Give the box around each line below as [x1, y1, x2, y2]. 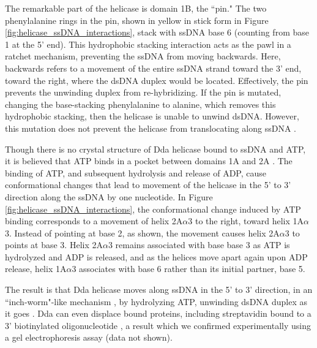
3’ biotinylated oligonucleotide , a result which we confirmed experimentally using [5, 319, 311, 331]
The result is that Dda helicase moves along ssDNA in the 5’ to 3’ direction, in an [5, 283, 313, 296]
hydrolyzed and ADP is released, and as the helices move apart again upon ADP [5, 250, 308, 263]
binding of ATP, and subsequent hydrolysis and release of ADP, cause [5, 166, 266, 179]
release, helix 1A [5, 262, 67, 275]
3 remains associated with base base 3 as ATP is [108, 238, 290, 251]
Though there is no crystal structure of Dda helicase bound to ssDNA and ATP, [5, 142, 306, 155]
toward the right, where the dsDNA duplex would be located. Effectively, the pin [5, 74, 308, 86]
